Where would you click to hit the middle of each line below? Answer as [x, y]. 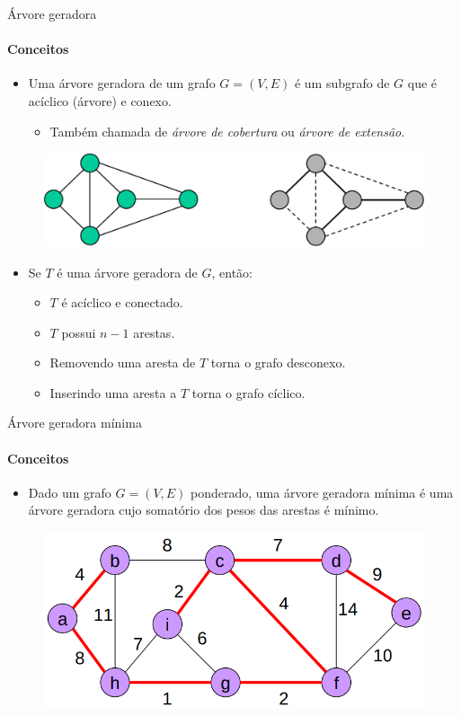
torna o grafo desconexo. [278, 362]
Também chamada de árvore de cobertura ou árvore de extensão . [227, 131]
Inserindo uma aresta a [113, 392]
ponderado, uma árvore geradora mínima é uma [322, 492]
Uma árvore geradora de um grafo [122, 83]
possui [79, 332]
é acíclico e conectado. [122, 302]
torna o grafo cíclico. [248, 392]
